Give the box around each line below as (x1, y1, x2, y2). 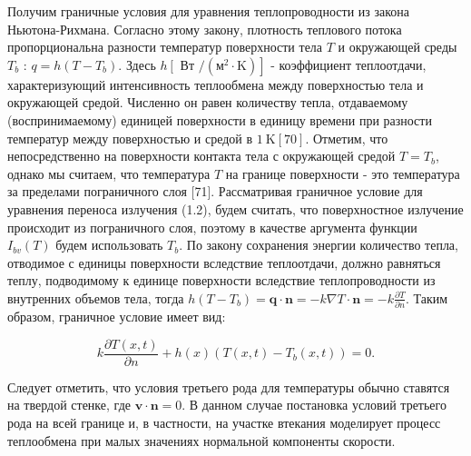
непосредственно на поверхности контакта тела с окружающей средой (7, 146, 396, 165)
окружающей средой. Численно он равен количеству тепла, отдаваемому (7, 93, 408, 112)
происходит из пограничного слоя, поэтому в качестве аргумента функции (7, 217, 417, 236)
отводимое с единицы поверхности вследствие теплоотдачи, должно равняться (7, 253, 441, 272)
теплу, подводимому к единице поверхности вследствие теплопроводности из (7, 271, 436, 290)
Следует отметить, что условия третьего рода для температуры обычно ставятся (7, 377, 450, 396)
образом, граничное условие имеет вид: (7, 307, 226, 326)
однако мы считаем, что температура (7, 164, 211, 183)
